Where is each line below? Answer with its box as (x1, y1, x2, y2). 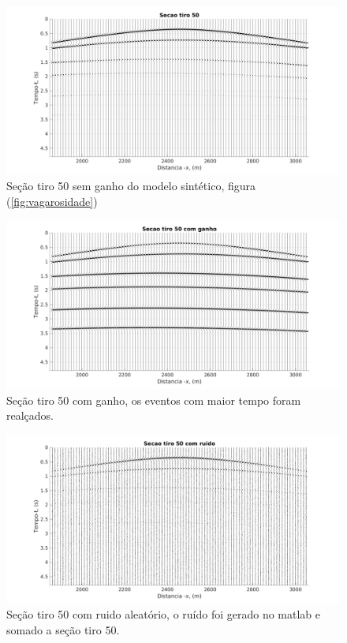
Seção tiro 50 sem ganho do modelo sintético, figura (6, 178, 256, 194)
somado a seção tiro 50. (6, 621, 120, 637)
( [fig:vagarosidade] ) (6, 193, 98, 209)
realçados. (6, 407, 54, 424)
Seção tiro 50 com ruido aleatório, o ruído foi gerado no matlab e (6, 606, 321, 622)
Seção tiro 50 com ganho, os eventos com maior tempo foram (6, 391, 301, 408)
